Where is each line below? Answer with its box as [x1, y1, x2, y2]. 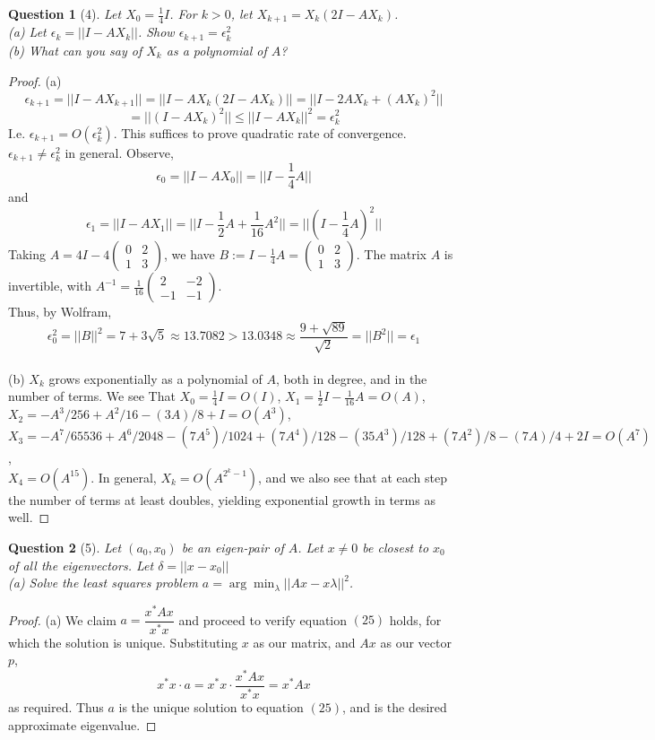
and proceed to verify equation [178, 610, 348, 629]
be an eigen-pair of [181, 537, 284, 556]
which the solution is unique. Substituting [8, 632, 238, 651]
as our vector [380, 632, 452, 651]
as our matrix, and [253, 632, 356, 651]
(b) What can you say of [8, 40, 142, 59]
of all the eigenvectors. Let [8, 555, 154, 574]
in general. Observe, [65, 143, 174, 161]
